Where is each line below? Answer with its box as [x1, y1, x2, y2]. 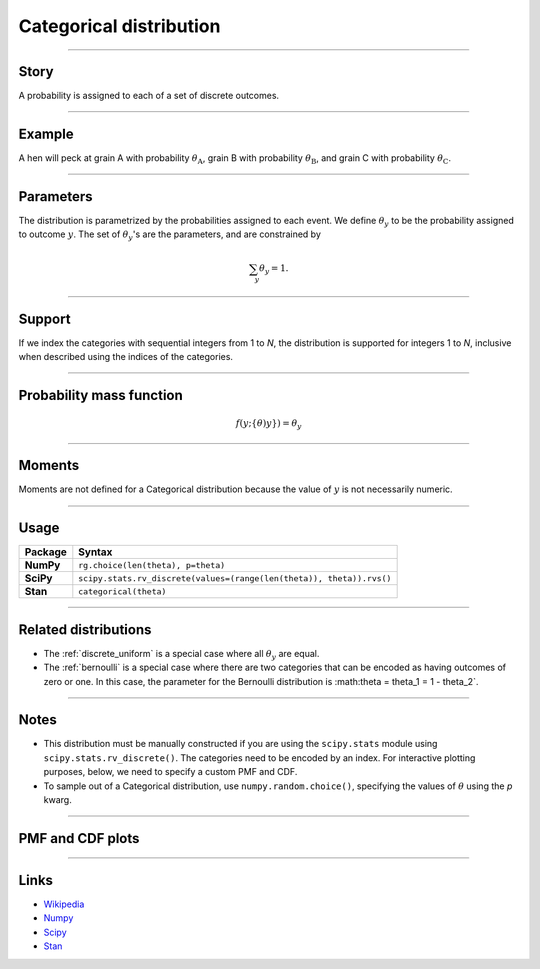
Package [24, 545, 67, 559]
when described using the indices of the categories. [18, 351, 234, 363]
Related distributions [18, 621, 152, 638]
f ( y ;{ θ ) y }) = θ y [235, 418, 302, 432]
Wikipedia [43, 898, 85, 910]
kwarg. [43, 794, 72, 806]
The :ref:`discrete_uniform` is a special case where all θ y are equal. [43, 647, 320, 662]
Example [18, 125, 74, 142]
